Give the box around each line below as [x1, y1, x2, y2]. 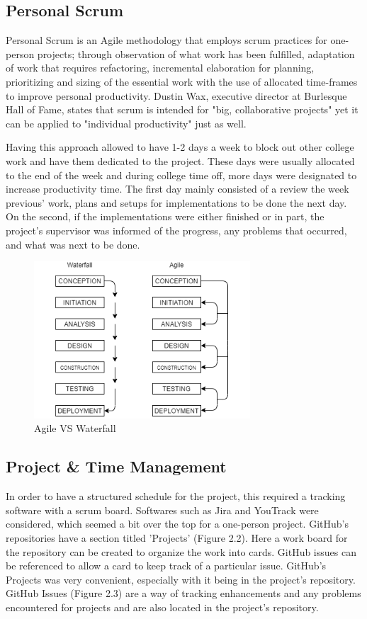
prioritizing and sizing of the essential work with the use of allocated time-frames [6, 74, 358, 89]
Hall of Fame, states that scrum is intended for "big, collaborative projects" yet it [6, 102, 358, 117]
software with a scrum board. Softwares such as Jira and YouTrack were [6, 502, 319, 517]
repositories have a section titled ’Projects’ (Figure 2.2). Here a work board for [6, 530, 348, 545]
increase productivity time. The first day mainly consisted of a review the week [6, 181, 349, 196]
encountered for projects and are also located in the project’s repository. [6, 599, 319, 614]
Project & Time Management [6, 455, 227, 477]
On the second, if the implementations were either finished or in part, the [6, 209, 324, 224]
